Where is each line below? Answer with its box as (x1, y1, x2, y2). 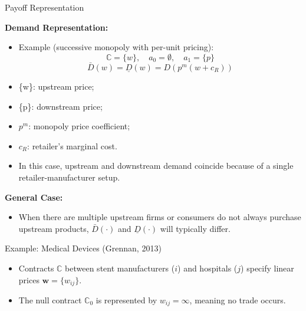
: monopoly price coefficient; (28, 120, 130, 132)
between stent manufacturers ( (65, 261, 175, 274)
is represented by (96, 293, 157, 306)
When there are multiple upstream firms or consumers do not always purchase (18, 211, 301, 223)
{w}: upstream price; (18, 80, 94, 92)
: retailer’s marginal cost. (27, 139, 117, 152)
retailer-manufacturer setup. (18, 171, 120, 183)
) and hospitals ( (177, 261, 238, 274)
